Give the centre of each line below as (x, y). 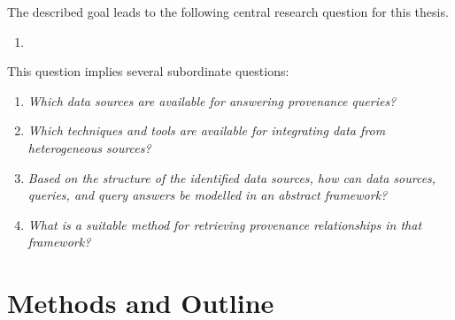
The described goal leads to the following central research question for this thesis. (228, 11)
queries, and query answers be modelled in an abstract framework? (208, 195)
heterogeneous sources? (89, 147)
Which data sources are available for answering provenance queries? (212, 100)
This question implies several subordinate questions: (148, 71)
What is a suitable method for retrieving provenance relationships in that (225, 224)
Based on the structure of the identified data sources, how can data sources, (232, 177)
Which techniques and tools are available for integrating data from (207, 130)
